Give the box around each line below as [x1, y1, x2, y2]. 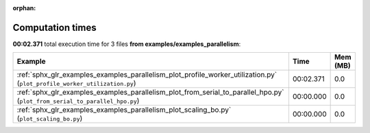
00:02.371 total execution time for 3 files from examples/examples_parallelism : [12, 40, 241, 48]
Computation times [12, 21, 97, 34]
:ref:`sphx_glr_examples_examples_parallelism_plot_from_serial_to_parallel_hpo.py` [16, 88, 284, 97]
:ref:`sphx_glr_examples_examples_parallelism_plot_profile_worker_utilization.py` [16, 70, 277, 80]
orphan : [12, 4, 36, 12]
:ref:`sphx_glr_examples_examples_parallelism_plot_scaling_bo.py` [16, 105, 232, 114]
